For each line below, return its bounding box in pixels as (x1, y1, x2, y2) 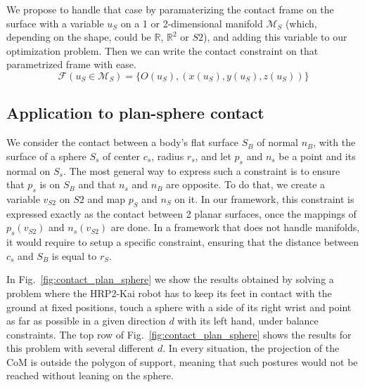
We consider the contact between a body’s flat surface (6, 135, 239, 150)
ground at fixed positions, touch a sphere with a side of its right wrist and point (6, 299, 352, 314)
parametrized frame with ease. (6, 57, 136, 72)
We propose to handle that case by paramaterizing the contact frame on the (6, 2, 334, 16)
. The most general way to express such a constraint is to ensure (63, 163, 340, 178)
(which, (285, 15, 317, 30)
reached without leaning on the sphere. (6, 368, 174, 383)
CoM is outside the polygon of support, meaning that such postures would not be (6, 354, 358, 369)
